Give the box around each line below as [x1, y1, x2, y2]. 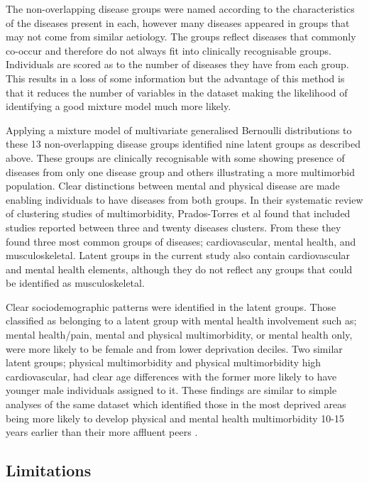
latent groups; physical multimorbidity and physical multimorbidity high [6, 355, 321, 370]
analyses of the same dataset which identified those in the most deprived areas [6, 397, 346, 412]
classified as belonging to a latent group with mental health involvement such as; [6, 313, 357, 328]
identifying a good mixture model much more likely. [6, 99, 231, 114]
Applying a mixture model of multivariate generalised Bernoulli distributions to [6, 122, 352, 137]
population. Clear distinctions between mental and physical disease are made [6, 178, 340, 193]
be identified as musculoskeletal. [6, 275, 145, 290]
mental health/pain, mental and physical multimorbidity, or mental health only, [6, 327, 353, 342]
